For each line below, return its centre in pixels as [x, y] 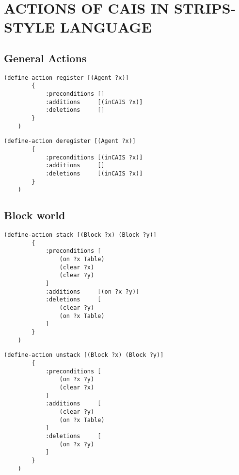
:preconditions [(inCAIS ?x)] [94, 157]
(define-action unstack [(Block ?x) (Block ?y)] [84, 355]
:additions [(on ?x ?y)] [92, 291]
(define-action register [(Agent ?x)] [66, 78]
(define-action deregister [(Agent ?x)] [70, 141]
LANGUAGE [106, 27]
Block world [35, 215]
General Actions [45, 58]
